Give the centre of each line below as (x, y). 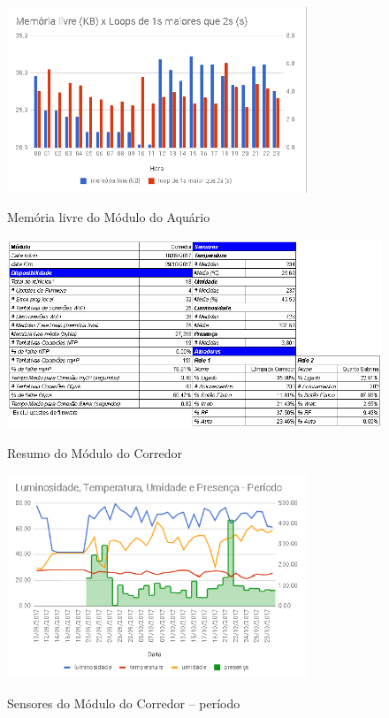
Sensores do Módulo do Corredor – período (124, 703)
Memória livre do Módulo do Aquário (109, 217)
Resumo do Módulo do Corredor (95, 453)
